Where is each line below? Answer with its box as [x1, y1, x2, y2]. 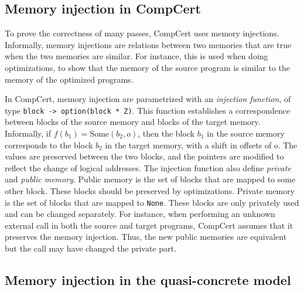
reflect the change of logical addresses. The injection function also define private [5, 161, 291, 174]
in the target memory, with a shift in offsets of [105, 138, 272, 151]
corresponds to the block [5, 138, 93, 151]
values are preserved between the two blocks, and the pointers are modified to [5, 150, 284, 162]
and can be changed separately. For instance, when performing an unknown [5, 208, 275, 220]
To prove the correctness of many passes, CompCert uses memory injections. [5, 27, 279, 39]
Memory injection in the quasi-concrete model [5, 271, 291, 288]
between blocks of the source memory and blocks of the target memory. [5, 116, 261, 128]
